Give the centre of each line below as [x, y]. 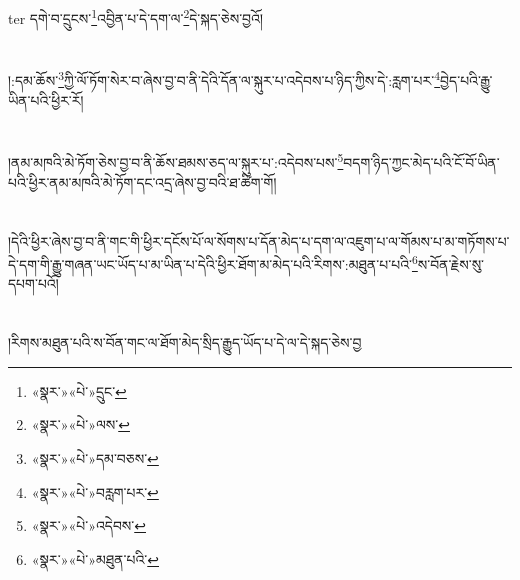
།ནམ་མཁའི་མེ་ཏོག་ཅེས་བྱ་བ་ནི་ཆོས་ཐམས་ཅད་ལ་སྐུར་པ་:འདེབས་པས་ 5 [176, 161]
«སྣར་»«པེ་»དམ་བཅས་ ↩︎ [95, 457]
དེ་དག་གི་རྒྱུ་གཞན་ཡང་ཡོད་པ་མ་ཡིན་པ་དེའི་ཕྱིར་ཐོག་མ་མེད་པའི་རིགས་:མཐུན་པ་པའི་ [210, 263]
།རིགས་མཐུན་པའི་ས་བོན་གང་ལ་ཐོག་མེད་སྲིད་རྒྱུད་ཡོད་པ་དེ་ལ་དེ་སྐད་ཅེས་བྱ [185, 342]
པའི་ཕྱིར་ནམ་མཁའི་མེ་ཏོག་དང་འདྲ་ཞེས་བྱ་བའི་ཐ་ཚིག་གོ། [142, 181]
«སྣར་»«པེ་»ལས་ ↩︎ [80, 424]
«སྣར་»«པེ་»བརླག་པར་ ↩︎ [95, 491]
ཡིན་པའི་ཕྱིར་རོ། [46, 99]
